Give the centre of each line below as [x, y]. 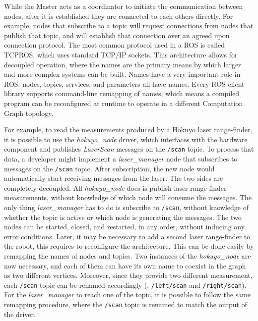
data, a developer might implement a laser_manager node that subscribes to [121, 158]
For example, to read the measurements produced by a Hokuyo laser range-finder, [128, 130]
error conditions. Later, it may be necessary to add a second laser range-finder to [127, 236]
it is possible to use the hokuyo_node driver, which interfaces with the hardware [126, 139]
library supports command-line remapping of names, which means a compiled [122, 93]
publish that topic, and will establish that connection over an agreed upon [117, 35]
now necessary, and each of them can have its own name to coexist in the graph [125, 265]
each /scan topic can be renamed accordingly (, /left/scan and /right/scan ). [125, 285]
